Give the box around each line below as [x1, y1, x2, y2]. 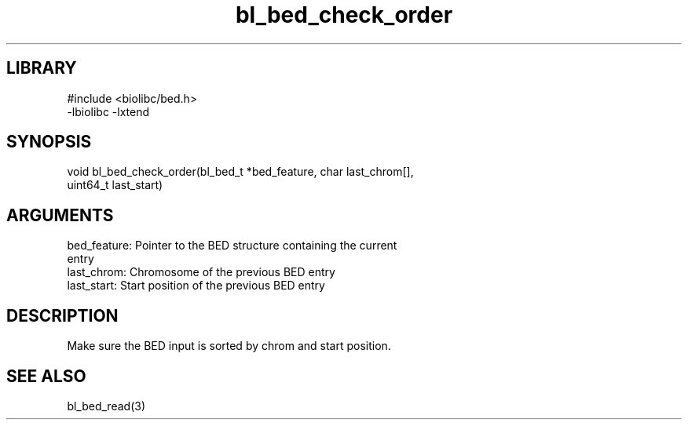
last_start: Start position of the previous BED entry [67, 279, 325, 293]
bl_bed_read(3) [67, 399, 146, 413]
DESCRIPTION [6, 305, 119, 326]
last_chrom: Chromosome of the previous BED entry [67, 265, 335, 279]
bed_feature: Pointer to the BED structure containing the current [67, 238, 397, 253]
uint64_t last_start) [67, 178, 163, 192]
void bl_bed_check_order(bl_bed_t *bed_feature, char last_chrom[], [67, 165, 414, 179]
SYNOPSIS [6, 132, 92, 152]
